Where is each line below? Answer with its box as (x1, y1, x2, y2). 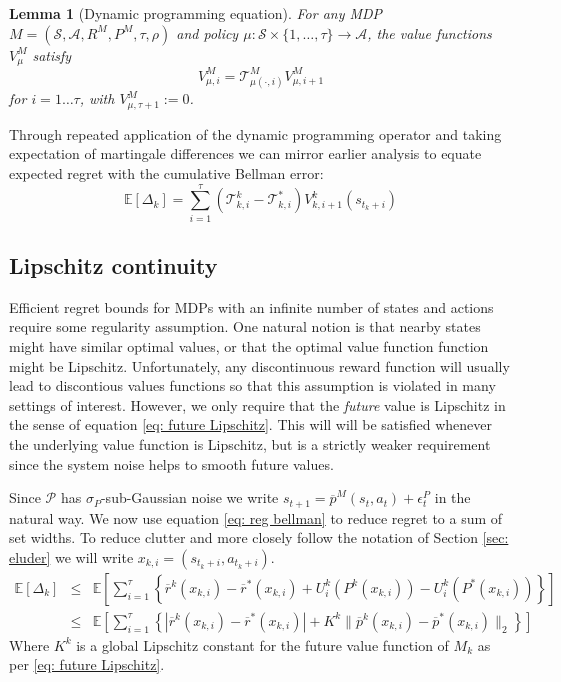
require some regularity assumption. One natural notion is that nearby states (9, 316, 481, 337)
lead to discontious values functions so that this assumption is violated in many (9, 375, 496, 396)
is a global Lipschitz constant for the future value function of (76, 634, 449, 655)
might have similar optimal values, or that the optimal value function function (9, 336, 489, 357)
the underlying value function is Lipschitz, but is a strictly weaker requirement (9, 434, 491, 454)
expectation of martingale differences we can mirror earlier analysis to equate (9, 143, 482, 164)
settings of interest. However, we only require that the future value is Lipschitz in (9, 394, 506, 415)
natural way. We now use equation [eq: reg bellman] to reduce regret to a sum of (9, 507, 503, 528)
